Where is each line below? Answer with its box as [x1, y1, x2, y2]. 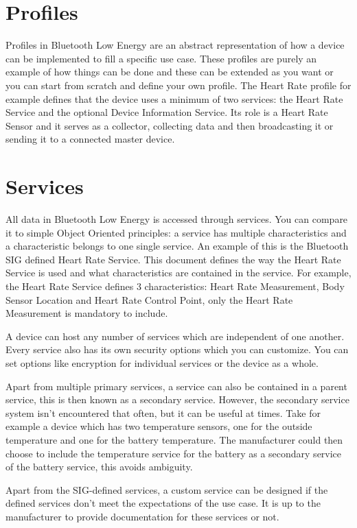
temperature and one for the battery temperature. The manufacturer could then [5, 432, 343, 446]
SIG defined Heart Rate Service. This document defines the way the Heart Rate [5, 252, 341, 266]
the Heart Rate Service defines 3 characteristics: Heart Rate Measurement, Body [5, 278, 345, 293]
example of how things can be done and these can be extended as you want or [5, 64, 334, 79]
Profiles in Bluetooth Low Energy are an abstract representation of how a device [5, 38, 345, 52]
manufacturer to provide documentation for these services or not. [5, 509, 279, 523]
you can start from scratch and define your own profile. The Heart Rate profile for [5, 77, 352, 92]
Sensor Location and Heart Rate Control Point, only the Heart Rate [5, 292, 293, 307]
